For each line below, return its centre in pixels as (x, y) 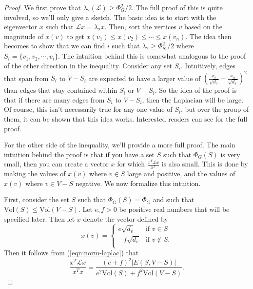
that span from (26, 78)
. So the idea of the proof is (196, 90)
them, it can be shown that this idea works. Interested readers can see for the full (126, 118)
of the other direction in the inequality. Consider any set (88, 66)
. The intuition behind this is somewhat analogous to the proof (152, 56)
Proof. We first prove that (42, 7)
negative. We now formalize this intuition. (138, 183)
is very (230, 154)
